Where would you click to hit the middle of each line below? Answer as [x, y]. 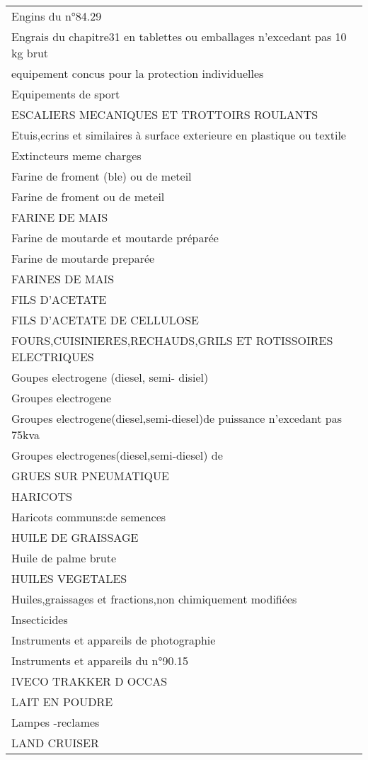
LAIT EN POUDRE [62, 702]
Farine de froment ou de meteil [88, 197]
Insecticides [40, 619]
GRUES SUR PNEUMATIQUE [90, 476]
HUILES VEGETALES [69, 578]
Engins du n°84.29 [57, 16]
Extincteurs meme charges [76, 155]
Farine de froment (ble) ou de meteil [102, 176]
